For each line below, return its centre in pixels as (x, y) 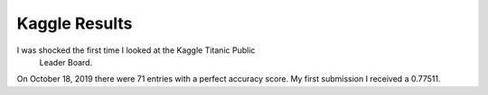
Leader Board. (66, 62)
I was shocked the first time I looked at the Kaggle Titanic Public (136, 50)
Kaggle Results (75, 23)
